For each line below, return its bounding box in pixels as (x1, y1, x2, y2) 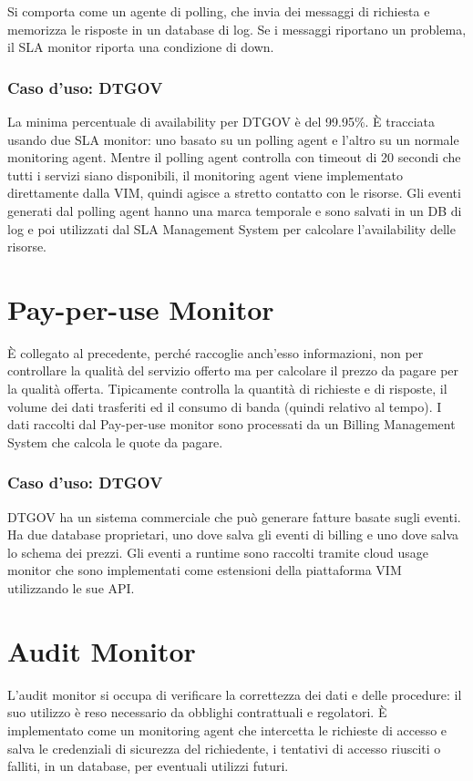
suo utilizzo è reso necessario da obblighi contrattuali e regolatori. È (7, 703, 387, 722)
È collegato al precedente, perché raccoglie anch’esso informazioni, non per (7, 343, 424, 362)
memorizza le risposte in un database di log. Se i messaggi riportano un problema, (7, 19, 467, 38)
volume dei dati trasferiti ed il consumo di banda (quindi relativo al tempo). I (7, 396, 442, 416)
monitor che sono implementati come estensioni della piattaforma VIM (7, 560, 402, 580)
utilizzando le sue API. (7, 579, 135, 598)
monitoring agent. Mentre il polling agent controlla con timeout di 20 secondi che (7, 148, 461, 167)
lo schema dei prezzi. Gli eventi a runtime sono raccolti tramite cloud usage (7, 542, 429, 561)
